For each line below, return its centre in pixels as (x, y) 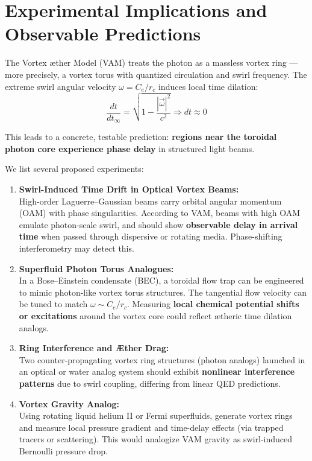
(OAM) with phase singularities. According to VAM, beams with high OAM (160, 213)
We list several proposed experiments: (74, 169)
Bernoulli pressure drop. (63, 450)
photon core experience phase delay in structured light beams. (130, 148)
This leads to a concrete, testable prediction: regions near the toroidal (141, 137)
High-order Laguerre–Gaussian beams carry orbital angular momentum (150, 201)
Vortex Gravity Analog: (69, 403)
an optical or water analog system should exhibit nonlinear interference (157, 371)
